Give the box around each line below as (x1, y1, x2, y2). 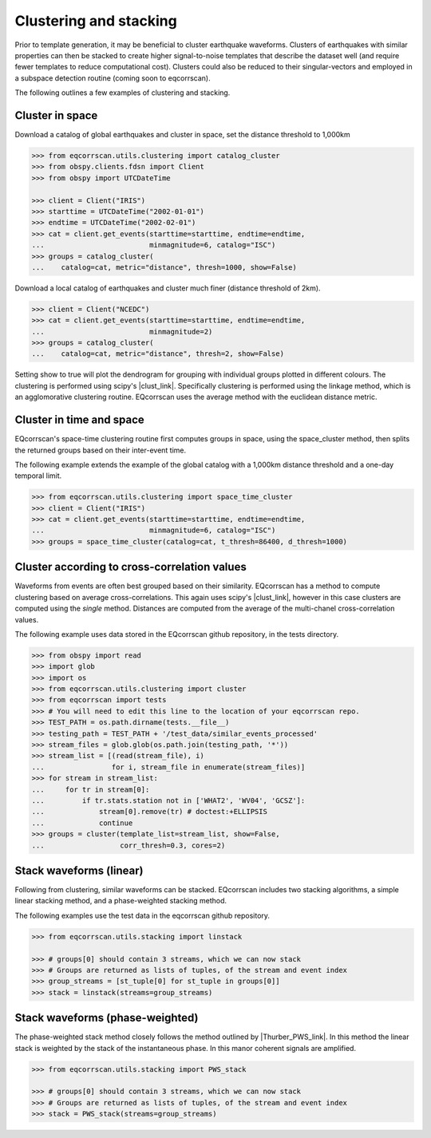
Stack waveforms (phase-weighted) (14, 1011, 199, 1025)
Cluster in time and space (14, 413, 145, 427)
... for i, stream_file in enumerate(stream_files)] (31, 762, 306, 772)
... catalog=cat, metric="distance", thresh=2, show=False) (31, 350, 285, 358)
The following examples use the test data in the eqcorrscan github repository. (14, 911, 271, 920)
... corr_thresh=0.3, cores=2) (31, 840, 226, 850)
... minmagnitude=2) (31, 327, 213, 336)
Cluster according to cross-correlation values (14, 560, 247, 574)
